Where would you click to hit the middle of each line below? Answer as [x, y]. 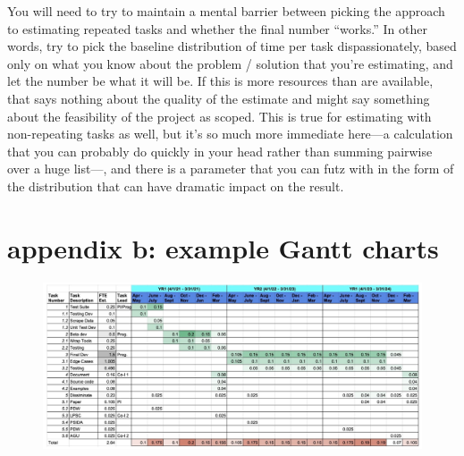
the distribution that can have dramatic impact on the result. [176, 186]
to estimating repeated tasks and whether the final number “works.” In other [217, 28]
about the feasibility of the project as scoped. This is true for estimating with [219, 116]
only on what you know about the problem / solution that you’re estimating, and [230, 63]
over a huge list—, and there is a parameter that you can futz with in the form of [231, 169]
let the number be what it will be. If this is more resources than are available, [220, 81]
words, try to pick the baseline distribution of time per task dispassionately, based [232, 46]
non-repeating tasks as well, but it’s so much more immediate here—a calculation [230, 134]
